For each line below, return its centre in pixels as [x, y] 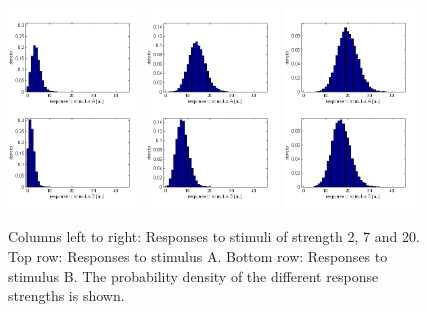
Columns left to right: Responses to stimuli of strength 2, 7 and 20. [214, 236]
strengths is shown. [66, 295]
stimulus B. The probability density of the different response [193, 275]
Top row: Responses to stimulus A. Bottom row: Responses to [198, 256]
